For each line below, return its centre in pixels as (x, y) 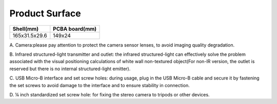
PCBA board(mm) (75, 29)
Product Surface (45, 13)
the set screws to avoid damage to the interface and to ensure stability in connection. (100, 85)
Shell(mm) (25, 29)
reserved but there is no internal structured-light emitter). (70, 69)
